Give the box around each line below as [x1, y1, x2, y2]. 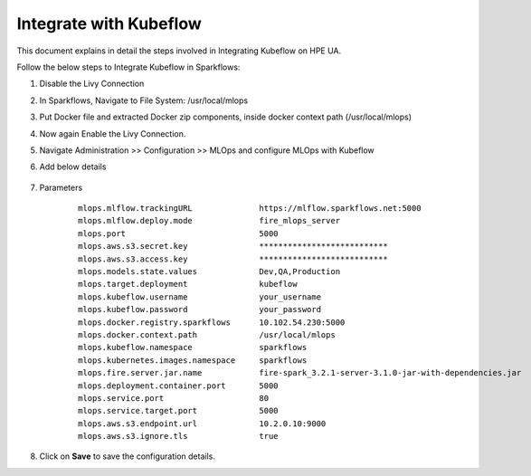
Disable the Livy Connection [39, 78, 145, 90]
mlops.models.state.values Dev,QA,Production [78, 267, 341, 277]
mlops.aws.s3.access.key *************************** [78, 253, 388, 264]
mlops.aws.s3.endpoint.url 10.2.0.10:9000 [78, 418, 327, 429]
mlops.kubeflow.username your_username [78, 291, 321, 302]
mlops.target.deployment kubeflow [78, 279, 298, 290]
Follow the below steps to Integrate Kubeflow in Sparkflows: [16, 62, 241, 72]
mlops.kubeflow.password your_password [78, 304, 321, 315]
